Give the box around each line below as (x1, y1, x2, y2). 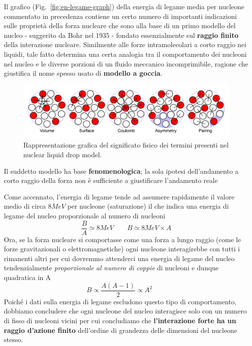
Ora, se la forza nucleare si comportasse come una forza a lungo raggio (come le (4, 234, 241, 244)
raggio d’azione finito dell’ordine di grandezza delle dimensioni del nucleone (4, 325, 237, 335)
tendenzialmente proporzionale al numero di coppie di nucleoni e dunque (4, 263, 219, 273)
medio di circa (4, 201, 46, 211)
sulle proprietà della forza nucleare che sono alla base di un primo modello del (4, 20, 236, 31)
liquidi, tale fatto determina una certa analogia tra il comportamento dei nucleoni (4, 49, 247, 59)
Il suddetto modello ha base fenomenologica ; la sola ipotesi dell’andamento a (4, 165, 239, 176)
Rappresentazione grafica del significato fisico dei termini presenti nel (23, 140, 229, 150)
